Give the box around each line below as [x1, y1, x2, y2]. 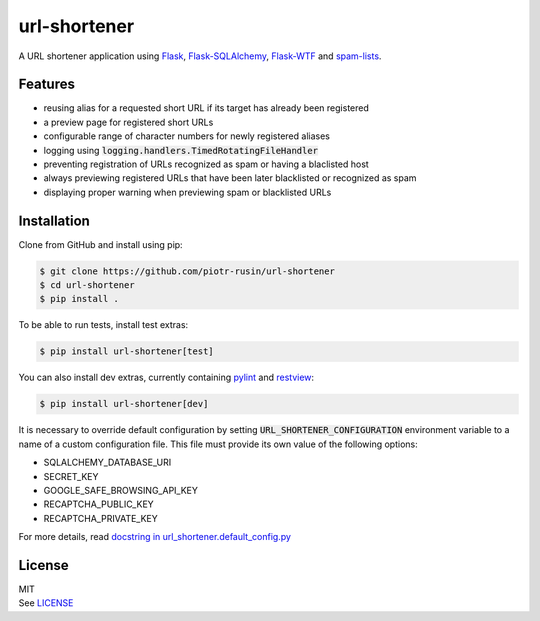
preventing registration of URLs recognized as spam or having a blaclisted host [43, 158, 369, 170]
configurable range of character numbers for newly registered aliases [43, 130, 330, 142]
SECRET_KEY [43, 470, 99, 482]
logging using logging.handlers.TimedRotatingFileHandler [43, 144, 319, 156]
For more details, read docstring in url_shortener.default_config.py [18, 531, 292, 543]
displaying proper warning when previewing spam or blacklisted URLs [43, 186, 332, 198]
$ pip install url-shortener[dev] [39, 398, 209, 410]
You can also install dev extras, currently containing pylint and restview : [18, 371, 315, 384]
